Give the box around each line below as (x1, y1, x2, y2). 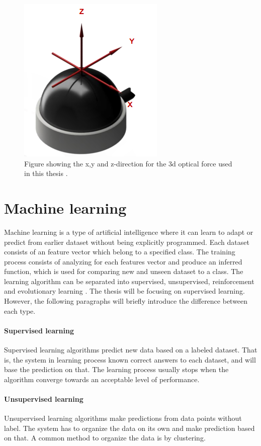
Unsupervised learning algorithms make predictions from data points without (4, 413, 242, 423)
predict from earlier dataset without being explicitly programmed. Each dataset (4, 236, 249, 247)
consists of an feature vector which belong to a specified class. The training (4, 246, 235, 257)
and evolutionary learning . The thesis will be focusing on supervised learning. (4, 286, 245, 296)
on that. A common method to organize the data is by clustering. (4, 432, 206, 443)
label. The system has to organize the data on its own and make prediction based (4, 422, 255, 433)
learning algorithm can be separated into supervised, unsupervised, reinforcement (4, 276, 254, 286)
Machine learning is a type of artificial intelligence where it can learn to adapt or (4, 226, 253, 237)
